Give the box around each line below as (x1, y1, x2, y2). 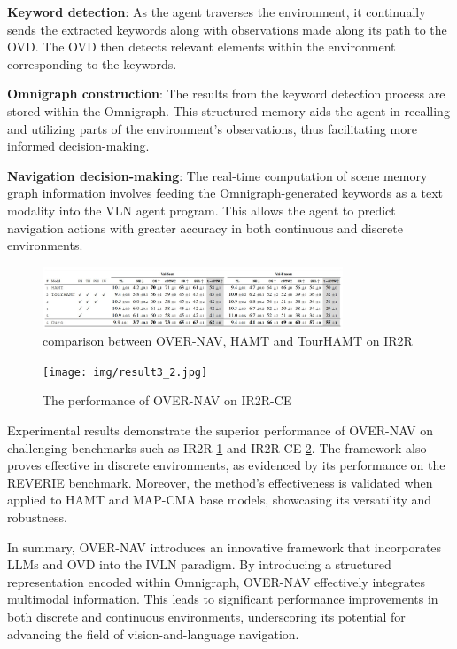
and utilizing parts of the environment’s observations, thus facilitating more (7, 119, 417, 137)
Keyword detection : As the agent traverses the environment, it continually (7, 3, 426, 20)
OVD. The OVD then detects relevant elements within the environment (7, 37, 396, 56)
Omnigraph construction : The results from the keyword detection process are (7, 84, 445, 103)
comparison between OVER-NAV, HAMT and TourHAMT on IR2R (43, 332, 413, 350)
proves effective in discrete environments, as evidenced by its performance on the (7, 456, 445, 474)
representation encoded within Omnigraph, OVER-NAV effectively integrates (7, 572, 426, 590)
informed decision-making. (7, 137, 150, 155)
